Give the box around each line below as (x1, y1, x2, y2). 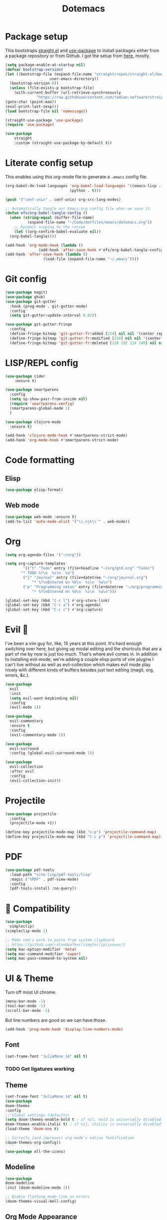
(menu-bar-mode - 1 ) (5, 999, 46, 1004)
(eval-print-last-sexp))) (5, 104, 59, 109)
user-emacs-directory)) (49, 76, 99, 81)
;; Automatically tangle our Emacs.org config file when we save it (5, 206, 150, 211)
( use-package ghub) (5, 294, 46, 299)
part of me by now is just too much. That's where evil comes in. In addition (5, 651, 158, 657)
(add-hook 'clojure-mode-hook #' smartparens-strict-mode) (5, 433, 128, 438)
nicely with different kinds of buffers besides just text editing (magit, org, (5, 667, 154, 673)
